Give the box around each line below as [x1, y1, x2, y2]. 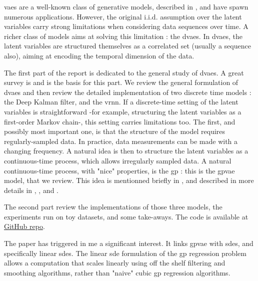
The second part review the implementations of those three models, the [4, 201, 222, 212]
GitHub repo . [4, 221, 45, 231]
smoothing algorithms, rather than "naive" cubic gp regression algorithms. [4, 267, 230, 277]
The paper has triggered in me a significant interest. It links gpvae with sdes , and [4, 238, 253, 248]
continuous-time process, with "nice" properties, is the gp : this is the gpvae [4, 165, 235, 175]
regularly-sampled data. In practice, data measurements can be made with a [4, 135, 238, 146]
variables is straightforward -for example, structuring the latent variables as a [4, 106, 241, 116]
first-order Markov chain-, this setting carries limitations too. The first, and [4, 116, 235, 126]
